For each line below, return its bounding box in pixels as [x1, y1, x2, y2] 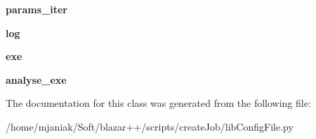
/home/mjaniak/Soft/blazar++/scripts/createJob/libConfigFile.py [6, 119, 294, 133]
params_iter [6, 2, 67, 16]
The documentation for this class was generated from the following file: [6, 96, 311, 110]
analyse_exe [6, 72, 67, 87]
